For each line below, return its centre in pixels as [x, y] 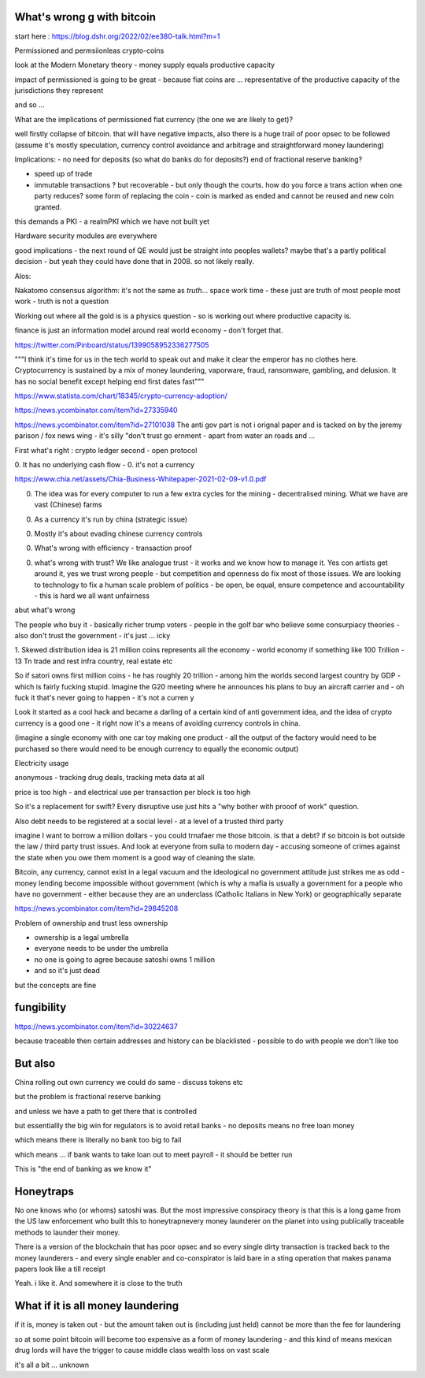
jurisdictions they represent [59, 91]
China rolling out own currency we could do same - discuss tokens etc [129, 1082]
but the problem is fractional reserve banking [88, 1097]
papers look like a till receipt [60, 1269]
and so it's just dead [67, 971]
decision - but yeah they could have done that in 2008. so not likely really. [135, 262]
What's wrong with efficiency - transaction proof [113, 548]
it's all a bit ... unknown [52, 1365]
